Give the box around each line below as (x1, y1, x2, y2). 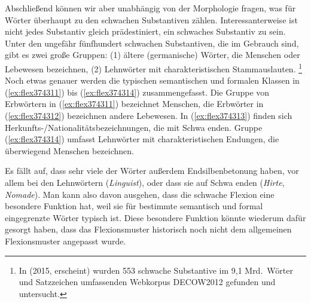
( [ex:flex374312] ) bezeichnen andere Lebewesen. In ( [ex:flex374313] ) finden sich (5, 109, 292, 121)
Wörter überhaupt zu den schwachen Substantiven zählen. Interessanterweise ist (5, 13, 298, 26)
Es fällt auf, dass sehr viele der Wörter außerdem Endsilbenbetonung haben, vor (5, 164, 299, 177)
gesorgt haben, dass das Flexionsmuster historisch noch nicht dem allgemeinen (5, 223, 292, 235)
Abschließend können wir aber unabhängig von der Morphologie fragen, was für (5, 2, 296, 14)
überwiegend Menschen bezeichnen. (5, 144, 134, 157)
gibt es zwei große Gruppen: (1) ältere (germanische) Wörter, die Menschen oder (5, 48, 300, 61)
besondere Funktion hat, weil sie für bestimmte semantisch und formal (5, 200, 263, 212)
